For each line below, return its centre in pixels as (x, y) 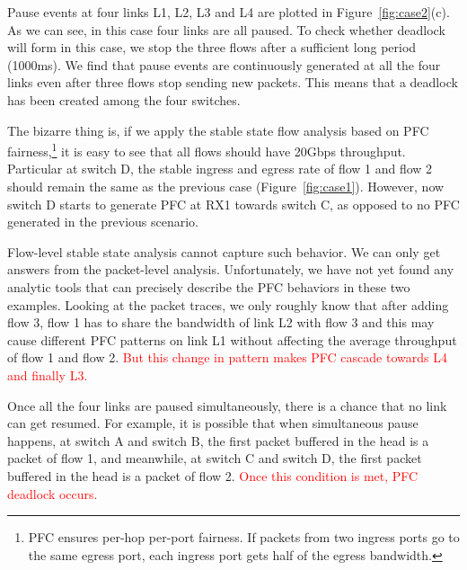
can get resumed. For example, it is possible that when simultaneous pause (213, 423)
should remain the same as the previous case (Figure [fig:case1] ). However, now (226, 186)
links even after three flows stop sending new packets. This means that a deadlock (233, 82)
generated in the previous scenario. (103, 222)
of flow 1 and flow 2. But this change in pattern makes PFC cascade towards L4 (227, 357)
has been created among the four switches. (124, 99)
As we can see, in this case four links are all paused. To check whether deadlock (226, 29)
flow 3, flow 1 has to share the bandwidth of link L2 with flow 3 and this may (221, 322)
